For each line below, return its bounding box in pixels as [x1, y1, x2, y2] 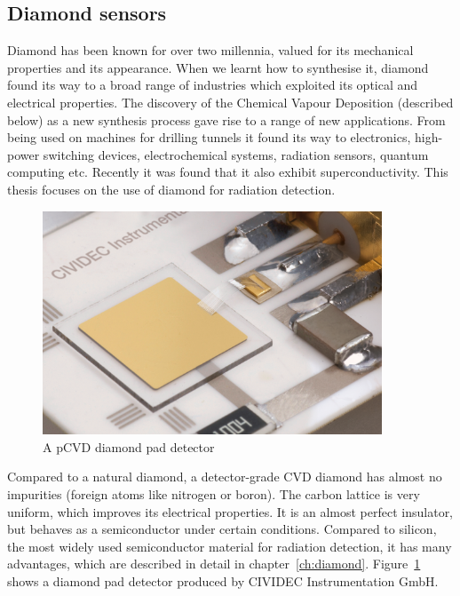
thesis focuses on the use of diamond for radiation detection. [7, 179, 336, 198]
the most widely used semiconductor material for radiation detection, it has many [7, 536, 452, 555]
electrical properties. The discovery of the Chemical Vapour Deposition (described [7, 92, 454, 111]
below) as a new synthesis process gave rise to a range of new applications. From [7, 110, 446, 129]
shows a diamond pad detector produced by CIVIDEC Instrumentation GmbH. [7, 572, 439, 590]
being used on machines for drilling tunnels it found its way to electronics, [7, 128, 411, 147]
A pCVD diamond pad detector [43, 437, 215, 456]
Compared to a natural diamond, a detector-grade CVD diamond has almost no [7, 467, 442, 486]
